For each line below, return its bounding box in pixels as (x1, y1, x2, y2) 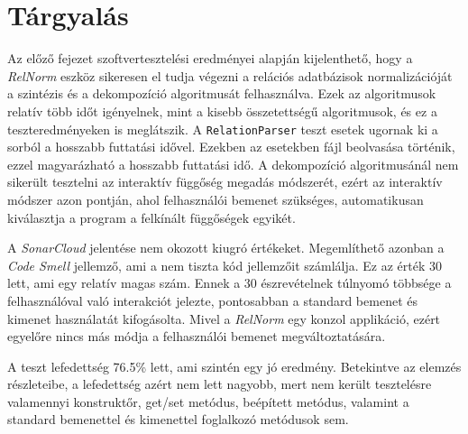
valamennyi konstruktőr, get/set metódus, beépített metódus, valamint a (7, 392, 409, 411)
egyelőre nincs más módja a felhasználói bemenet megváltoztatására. (7, 327, 386, 346)
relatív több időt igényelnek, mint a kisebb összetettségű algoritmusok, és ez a (7, 101, 437, 120)
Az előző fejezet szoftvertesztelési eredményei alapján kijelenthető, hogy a (7, 49, 413, 68)
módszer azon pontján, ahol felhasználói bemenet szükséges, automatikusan (7, 189, 424, 208)
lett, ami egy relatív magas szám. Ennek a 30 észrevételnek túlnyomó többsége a (7, 273, 452, 292)
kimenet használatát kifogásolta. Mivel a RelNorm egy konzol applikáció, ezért (7, 309, 441, 328)
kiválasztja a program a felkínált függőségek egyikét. (7, 208, 296, 226)
